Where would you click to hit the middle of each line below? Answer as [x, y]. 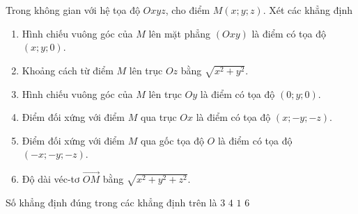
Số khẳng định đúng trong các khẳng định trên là [111, 202]
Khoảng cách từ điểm [68, 70]
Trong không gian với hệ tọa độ [73, 10]
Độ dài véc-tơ [51, 179]
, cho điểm [188, 10]
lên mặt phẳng [180, 33]
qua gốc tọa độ [172, 140]
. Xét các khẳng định [308, 10]
